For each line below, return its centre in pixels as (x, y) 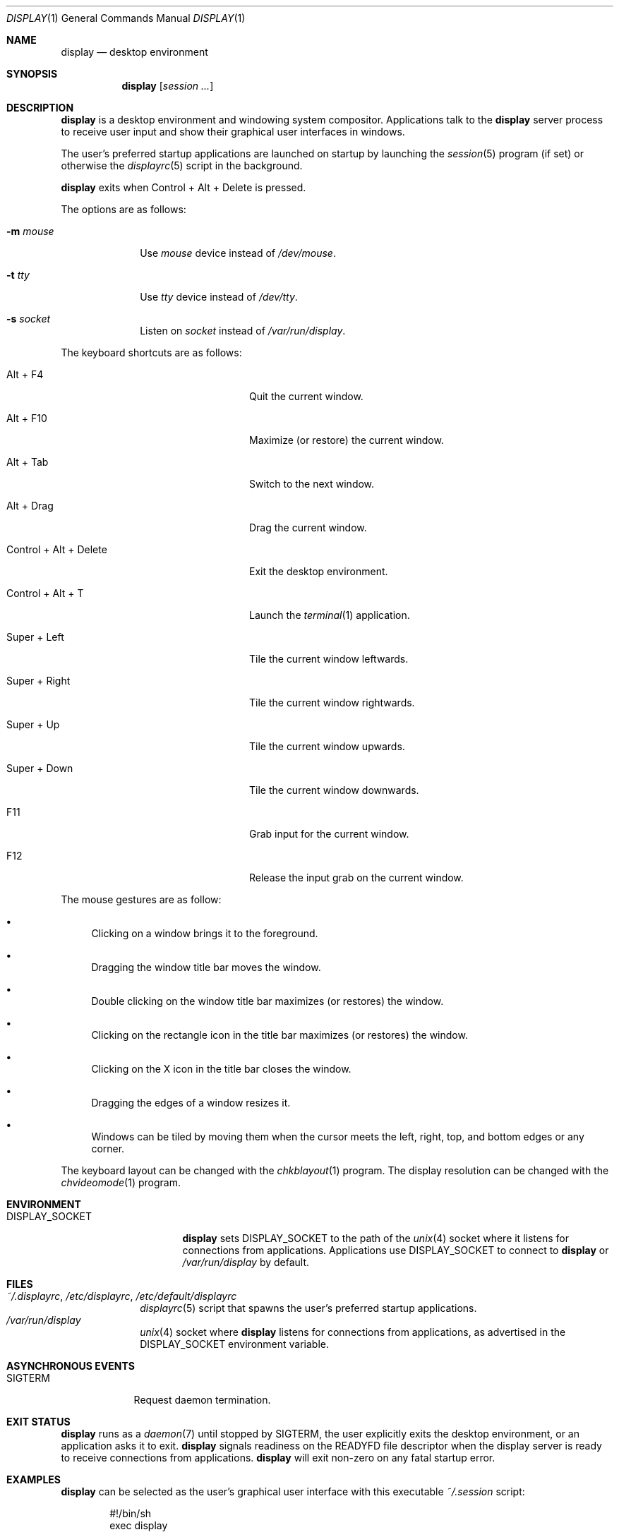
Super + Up (33, 724)
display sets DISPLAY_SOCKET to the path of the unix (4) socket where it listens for (375, 1238)
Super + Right (38, 681)
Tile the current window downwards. (334, 790)
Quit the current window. (306, 396)
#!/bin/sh (131, 1513)
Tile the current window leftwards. (329, 659)
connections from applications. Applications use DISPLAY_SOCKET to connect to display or (396, 1250)
